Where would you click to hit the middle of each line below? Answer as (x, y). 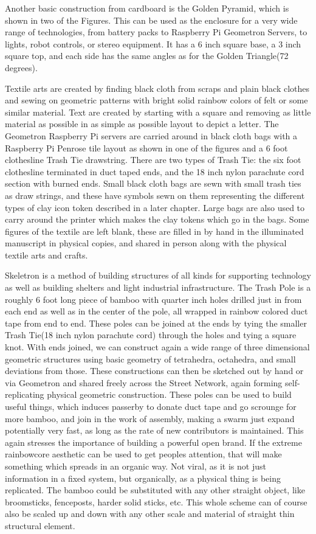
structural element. (40, 525)
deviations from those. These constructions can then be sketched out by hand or (154, 371)
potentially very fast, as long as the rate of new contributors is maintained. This (154, 430)
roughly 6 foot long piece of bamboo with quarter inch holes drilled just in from (153, 299)
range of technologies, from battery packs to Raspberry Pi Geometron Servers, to (156, 32)
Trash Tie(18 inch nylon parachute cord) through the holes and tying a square (151, 335)
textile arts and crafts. (46, 255)
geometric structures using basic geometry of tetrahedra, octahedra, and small (150, 359)
